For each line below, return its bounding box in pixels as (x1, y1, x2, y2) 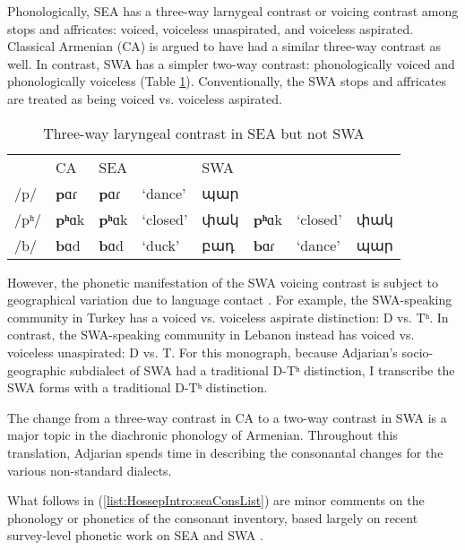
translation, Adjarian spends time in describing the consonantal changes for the (7, 443, 443, 461)
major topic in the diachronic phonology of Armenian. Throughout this (7, 425, 398, 444)
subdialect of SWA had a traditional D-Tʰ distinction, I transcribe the (70, 360, 455, 379)
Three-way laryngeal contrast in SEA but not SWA (43, 122, 365, 143)
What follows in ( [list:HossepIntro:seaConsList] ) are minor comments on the (7, 491, 425, 510)
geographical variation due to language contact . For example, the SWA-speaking (7, 290, 452, 309)
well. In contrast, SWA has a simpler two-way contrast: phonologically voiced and (7, 54, 455, 73)
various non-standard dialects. (7, 460, 172, 479)
